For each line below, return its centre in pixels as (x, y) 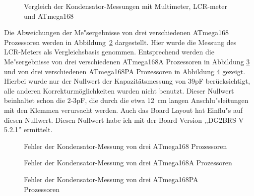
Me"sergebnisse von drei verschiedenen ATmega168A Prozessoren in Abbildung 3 (127, 61)
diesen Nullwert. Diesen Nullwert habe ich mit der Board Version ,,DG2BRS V (124, 120)
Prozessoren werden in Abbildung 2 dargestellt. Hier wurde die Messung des (120, 42)
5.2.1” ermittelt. (28, 129)
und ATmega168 (49, 16)
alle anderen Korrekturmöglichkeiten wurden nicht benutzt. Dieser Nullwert (119, 90)
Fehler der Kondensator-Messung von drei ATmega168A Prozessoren (128, 163)
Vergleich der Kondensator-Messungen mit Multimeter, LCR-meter (126, 6)
